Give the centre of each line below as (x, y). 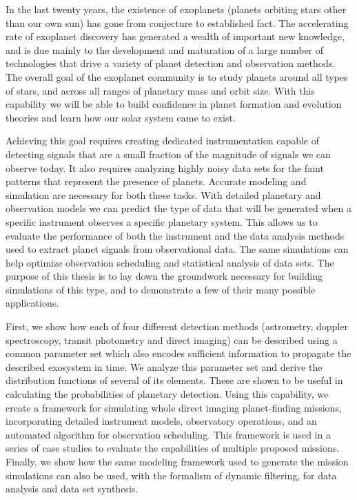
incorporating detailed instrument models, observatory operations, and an (161, 421)
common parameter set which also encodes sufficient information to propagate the (178, 353)
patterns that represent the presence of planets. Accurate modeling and (156, 181)
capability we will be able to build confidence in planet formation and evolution (174, 104)
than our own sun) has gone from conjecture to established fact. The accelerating (177, 22)
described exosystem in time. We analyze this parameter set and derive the (164, 366)
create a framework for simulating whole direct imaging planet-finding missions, (174, 407)
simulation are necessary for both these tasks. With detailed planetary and (163, 194)
